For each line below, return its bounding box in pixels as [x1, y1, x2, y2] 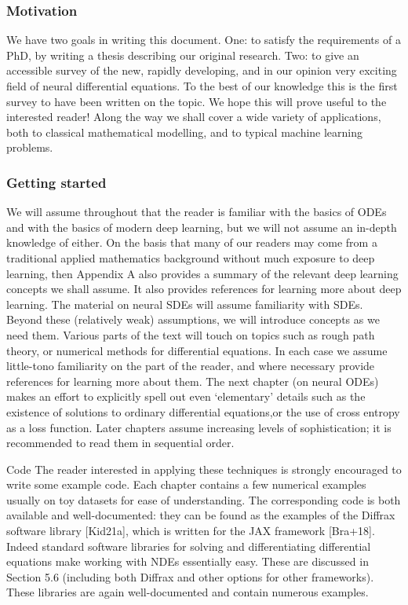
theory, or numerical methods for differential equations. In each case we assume [6, 342, 388, 358]
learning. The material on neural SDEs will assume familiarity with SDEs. [6, 295, 363, 312]
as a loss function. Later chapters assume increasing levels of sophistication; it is [6, 419, 392, 435]
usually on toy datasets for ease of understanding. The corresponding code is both [6, 491, 401, 508]
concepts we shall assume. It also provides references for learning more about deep [6, 280, 402, 297]
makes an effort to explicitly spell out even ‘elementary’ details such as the [6, 388, 366, 405]
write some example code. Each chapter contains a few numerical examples [6, 476, 366, 493]
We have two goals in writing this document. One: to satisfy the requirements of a [6, 31, 401, 48]
